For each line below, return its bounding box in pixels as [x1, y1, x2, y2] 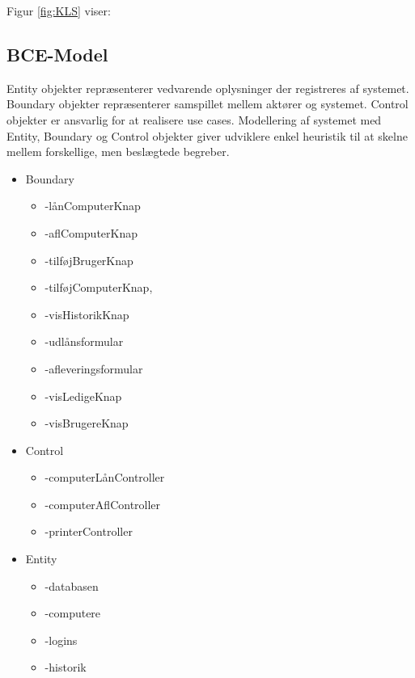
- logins [44, 631, 78, 648]
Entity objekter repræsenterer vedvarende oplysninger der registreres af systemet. [6, 79, 409, 96]
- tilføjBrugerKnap [44, 251, 133, 268]
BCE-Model [6, 41, 108, 66]
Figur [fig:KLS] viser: [6, 2, 111, 19]
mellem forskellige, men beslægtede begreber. [6, 143, 230, 160]
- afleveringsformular [44, 360, 143, 377]
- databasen [44, 577, 99, 594]
